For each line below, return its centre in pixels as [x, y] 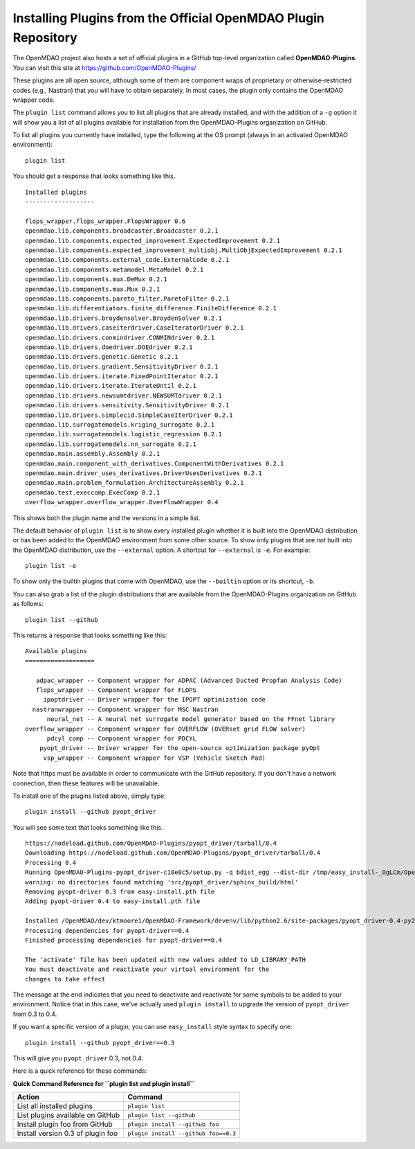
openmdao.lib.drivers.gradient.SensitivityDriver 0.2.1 [122, 366]
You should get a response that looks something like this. [94, 176]
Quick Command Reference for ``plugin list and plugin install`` [104, 1083]
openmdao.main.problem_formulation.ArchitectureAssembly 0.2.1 [135, 483]
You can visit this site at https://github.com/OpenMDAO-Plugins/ [104, 68]
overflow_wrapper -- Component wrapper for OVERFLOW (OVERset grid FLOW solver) [166, 729]
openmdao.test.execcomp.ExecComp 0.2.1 [93, 492]
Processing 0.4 [51, 863]
